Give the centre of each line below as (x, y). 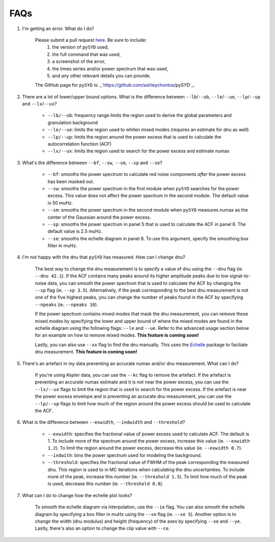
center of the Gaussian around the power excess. (99, 217)
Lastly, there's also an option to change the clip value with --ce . (102, 528)
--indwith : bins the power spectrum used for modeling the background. (125, 455)
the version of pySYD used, (80, 47)
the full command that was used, (87, 54)
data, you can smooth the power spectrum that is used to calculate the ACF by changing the (144, 283)
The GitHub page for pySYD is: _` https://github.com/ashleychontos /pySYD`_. (115, 85)
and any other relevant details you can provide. (102, 75)
